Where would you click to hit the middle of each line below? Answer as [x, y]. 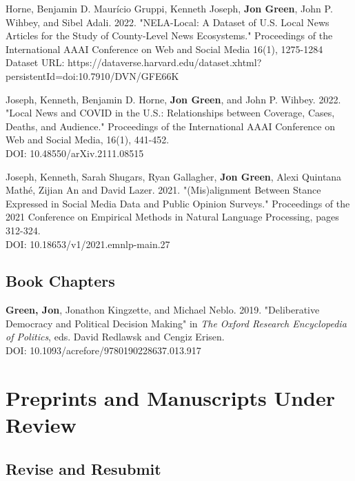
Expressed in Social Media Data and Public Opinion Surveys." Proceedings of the [178, 203]
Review [41, 425]
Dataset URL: [35, 62]
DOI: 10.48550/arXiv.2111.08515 [75, 153]
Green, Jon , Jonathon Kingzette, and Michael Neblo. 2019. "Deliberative [163, 310]
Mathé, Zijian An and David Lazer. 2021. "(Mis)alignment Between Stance [163, 190]
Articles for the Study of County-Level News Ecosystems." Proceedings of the [169, 35]
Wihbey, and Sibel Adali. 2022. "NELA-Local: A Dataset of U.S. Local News [168, 22]
